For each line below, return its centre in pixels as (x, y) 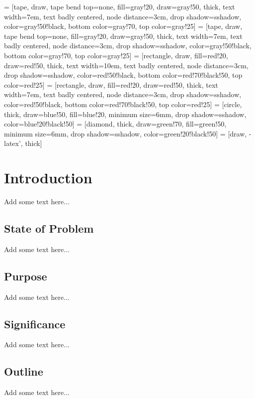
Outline (24, 371)
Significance (35, 324)
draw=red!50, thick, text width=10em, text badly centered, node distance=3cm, (126, 65)
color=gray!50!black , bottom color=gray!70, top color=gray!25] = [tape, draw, (123, 26)
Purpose (26, 276)
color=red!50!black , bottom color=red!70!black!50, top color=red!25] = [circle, (123, 104)
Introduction (48, 178)
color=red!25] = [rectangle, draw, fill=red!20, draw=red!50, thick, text (111, 84)
